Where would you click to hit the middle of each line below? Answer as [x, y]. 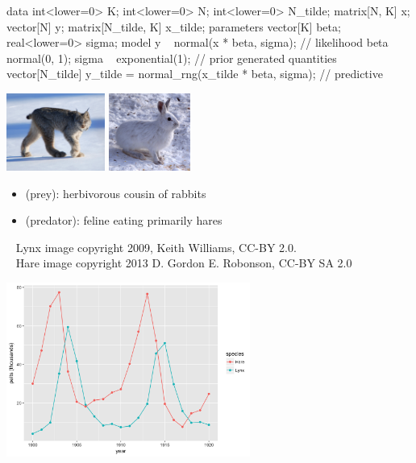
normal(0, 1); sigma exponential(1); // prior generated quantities [172, 58]
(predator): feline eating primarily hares [124, 220]
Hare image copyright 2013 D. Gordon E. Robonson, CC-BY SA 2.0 [184, 263]
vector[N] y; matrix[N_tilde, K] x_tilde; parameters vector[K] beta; [174, 26]
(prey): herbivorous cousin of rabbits [116, 193]
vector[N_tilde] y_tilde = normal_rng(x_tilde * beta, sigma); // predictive [195, 74]
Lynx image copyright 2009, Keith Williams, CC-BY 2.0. [156, 247]
